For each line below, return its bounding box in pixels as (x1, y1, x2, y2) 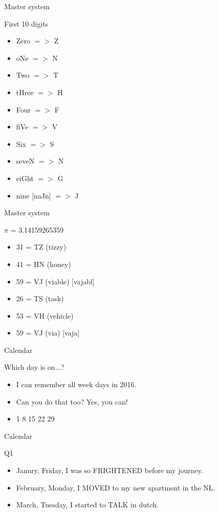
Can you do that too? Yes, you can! (16, 396, 128, 407)
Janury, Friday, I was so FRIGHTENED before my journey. (16, 465, 203, 476)
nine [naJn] (16, 190, 51, 200)
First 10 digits (4, 18, 49, 29)
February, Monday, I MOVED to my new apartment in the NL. (16, 482, 215, 493)
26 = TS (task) (16, 293, 64, 304)
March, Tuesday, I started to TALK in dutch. (16, 499, 159, 510)
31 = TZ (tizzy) (16, 241, 67, 252)
